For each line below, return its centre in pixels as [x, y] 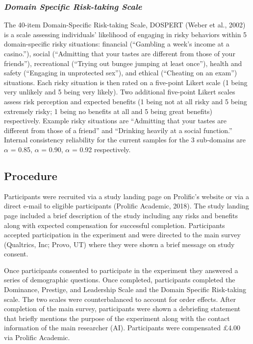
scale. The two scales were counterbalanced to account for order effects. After [120, 299]
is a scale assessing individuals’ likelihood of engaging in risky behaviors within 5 [126, 34]
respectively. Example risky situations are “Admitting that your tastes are [115, 121]
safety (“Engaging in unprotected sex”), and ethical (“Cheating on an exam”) [121, 73]
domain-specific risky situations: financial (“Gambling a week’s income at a [117, 44]
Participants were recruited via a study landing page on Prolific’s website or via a [126, 196]
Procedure [31, 175]
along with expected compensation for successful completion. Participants [114, 225]
